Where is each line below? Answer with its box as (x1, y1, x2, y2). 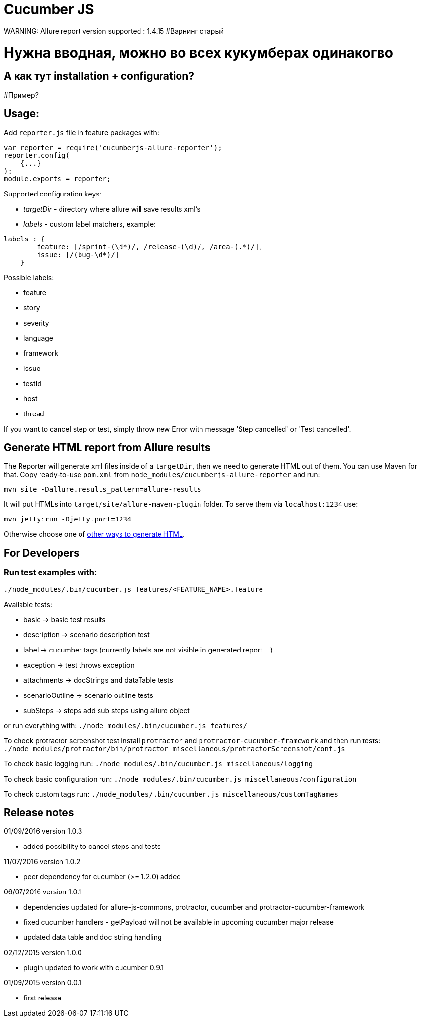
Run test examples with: (4, 567, 97, 578)
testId (23, 379, 41, 388)
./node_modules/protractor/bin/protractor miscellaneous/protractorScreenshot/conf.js (4, 744, 345, 753)
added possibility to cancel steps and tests (23, 842, 161, 851)
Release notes (4, 806, 74, 819)
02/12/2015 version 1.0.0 (4, 948, 82, 957)
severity (23, 318, 49, 327)
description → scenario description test (23, 630, 150, 639)
